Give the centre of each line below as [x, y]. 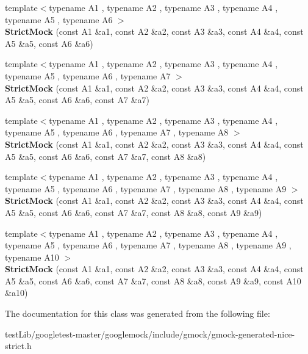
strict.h [18, 346]
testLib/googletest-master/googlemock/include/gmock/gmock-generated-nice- [150, 334]
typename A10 [32, 257]
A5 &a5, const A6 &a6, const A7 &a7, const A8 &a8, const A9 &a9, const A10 [153, 280]
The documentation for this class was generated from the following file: [138, 313]
